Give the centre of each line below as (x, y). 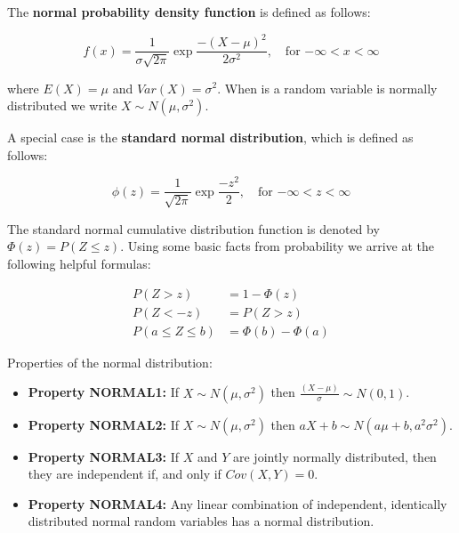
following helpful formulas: (79, 264)
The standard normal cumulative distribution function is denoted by (193, 228)
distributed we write (62, 105)
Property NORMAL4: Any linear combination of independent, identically (238, 503)
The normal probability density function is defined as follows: (189, 12)
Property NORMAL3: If (104, 456)
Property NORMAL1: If (104, 392)
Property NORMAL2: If (104, 424)
